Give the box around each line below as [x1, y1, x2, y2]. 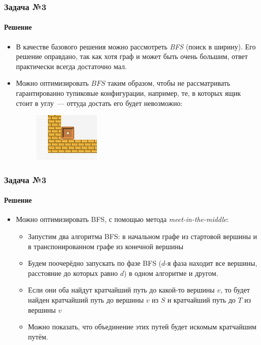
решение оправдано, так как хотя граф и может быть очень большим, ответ [16, 51, 248, 62]
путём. [28, 331, 48, 341]
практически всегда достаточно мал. [16, 61, 127, 71]
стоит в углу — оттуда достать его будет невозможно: [16, 97, 183, 108]
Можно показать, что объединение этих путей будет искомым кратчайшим [28, 321, 256, 332]
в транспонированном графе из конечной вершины [28, 241, 184, 251]
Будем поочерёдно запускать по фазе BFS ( [28, 258, 162, 268]
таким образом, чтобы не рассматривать [108, 78, 230, 88]
